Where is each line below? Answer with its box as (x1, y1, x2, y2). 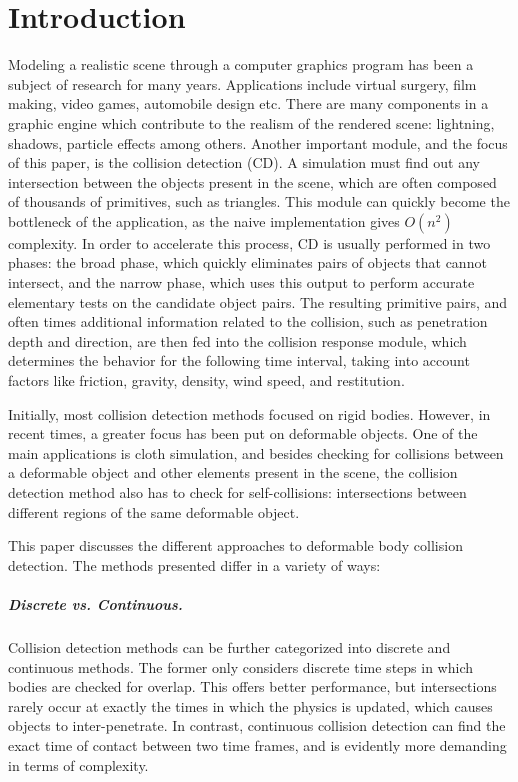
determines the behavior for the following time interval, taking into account (8, 350, 470, 371)
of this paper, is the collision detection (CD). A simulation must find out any (8, 152, 480, 173)
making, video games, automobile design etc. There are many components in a (8, 93, 489, 114)
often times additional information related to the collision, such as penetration (8, 311, 488, 332)
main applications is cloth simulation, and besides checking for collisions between (8, 442, 504, 463)
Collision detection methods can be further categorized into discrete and (8, 636, 451, 657)
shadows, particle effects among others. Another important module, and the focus (8, 132, 508, 153)
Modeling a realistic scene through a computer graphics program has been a (8, 54, 474, 75)
